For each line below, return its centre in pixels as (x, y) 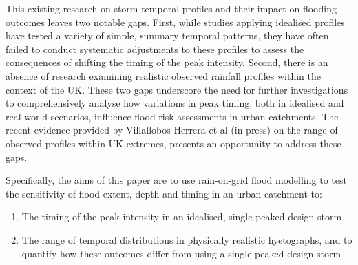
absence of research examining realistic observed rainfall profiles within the (163, 75)
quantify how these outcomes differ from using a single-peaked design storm (181, 253)
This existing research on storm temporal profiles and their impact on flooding (171, 8)
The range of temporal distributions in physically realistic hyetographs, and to (187, 239)
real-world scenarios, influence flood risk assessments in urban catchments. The (172, 116)
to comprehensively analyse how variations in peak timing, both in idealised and (175, 103)
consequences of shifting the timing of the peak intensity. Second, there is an (167, 62)
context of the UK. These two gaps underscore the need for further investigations (177, 89)
